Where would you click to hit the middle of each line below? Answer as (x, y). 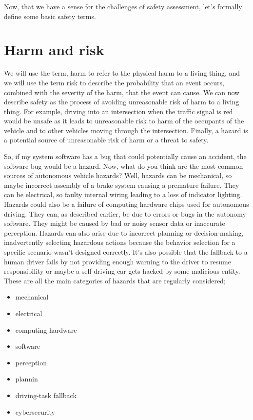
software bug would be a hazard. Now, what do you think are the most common (124, 166)
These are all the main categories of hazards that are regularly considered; (115, 280)
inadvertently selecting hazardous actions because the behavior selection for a (120, 242)
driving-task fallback (46, 395)
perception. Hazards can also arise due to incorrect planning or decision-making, (124, 232)
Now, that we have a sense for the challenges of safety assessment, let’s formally (123, 6)
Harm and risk (54, 50)
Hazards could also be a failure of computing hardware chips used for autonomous (126, 204)
